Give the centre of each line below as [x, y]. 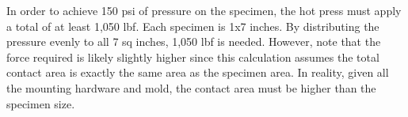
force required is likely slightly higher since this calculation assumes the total [193, 57]
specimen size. [41, 103]
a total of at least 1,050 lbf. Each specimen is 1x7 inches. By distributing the [193, 26]
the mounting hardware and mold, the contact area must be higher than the [191, 87]
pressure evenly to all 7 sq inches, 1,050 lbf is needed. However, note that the [194, 42]
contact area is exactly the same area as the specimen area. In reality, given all [198, 72]
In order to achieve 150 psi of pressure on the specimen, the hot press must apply [204, 10]
